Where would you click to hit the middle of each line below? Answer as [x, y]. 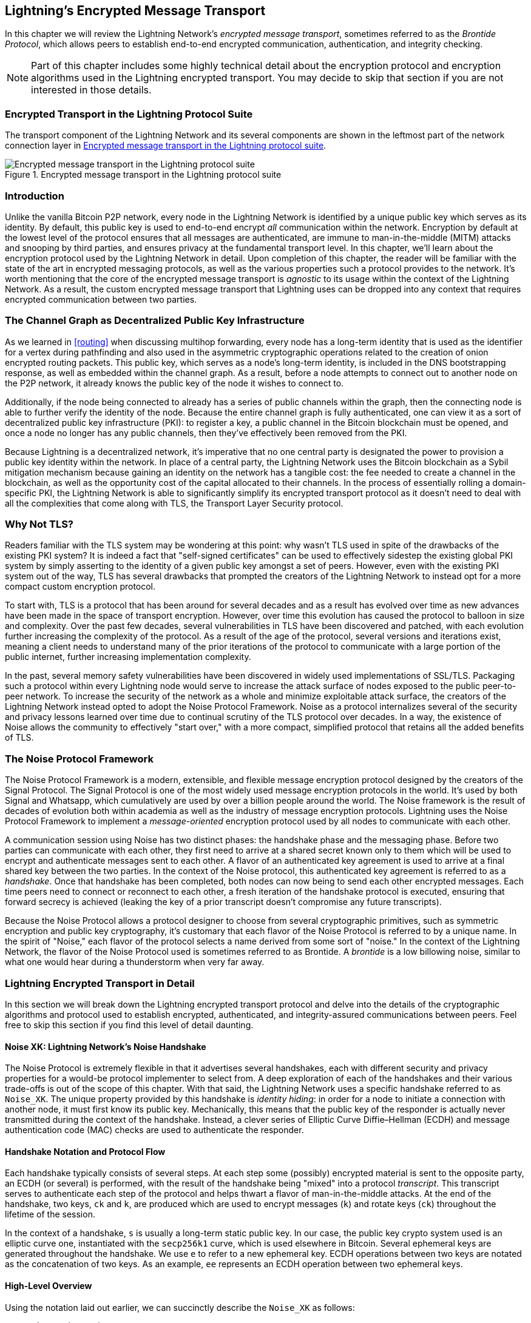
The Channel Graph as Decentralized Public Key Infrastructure [155, 321]
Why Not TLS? [39, 524]
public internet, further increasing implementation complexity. [128, 657]
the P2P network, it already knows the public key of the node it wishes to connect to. [174, 383]
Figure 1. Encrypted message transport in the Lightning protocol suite [143, 175]
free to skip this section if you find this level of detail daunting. [129, 1025]
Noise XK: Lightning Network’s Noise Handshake [106, 1046]
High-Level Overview [49, 1285]
